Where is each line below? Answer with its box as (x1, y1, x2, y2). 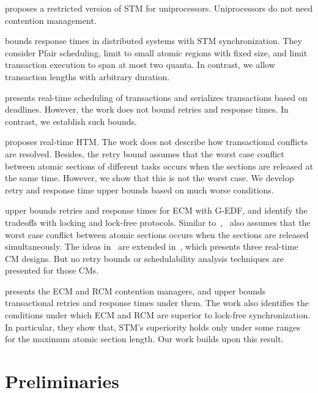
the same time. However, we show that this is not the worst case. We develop (5, 171, 294, 184)
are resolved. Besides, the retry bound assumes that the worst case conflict (5, 147, 284, 160)
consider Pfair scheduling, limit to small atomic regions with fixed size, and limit (5, 46, 308, 59)
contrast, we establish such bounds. (5, 114, 137, 127)
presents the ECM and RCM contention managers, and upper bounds (5, 284, 266, 297)
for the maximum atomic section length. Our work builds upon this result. (5, 332, 284, 345)
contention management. (5, 13, 97, 26)
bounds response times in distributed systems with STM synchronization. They (5, 34, 302, 47)
